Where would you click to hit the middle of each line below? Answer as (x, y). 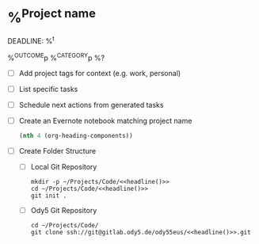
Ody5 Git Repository (64, 210)
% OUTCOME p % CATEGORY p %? (56, 57)
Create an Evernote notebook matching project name (105, 120)
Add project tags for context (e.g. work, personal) (100, 73)
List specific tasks (48, 89)
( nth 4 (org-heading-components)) (76, 135)
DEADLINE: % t (31, 40)
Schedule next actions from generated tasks (91, 105)
